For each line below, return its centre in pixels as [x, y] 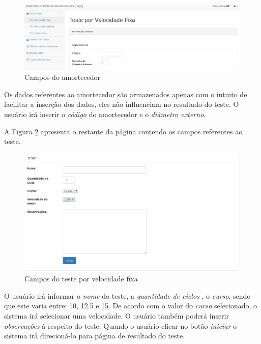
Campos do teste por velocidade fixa [81, 279]
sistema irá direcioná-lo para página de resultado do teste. [95, 336]
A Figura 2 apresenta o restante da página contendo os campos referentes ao [123, 131]
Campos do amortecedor [63, 77]
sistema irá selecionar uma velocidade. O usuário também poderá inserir [117, 316]
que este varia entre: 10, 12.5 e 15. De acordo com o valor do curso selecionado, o [131, 306]
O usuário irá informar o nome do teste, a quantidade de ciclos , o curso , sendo [127, 295]
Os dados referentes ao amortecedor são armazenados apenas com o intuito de [126, 94]
